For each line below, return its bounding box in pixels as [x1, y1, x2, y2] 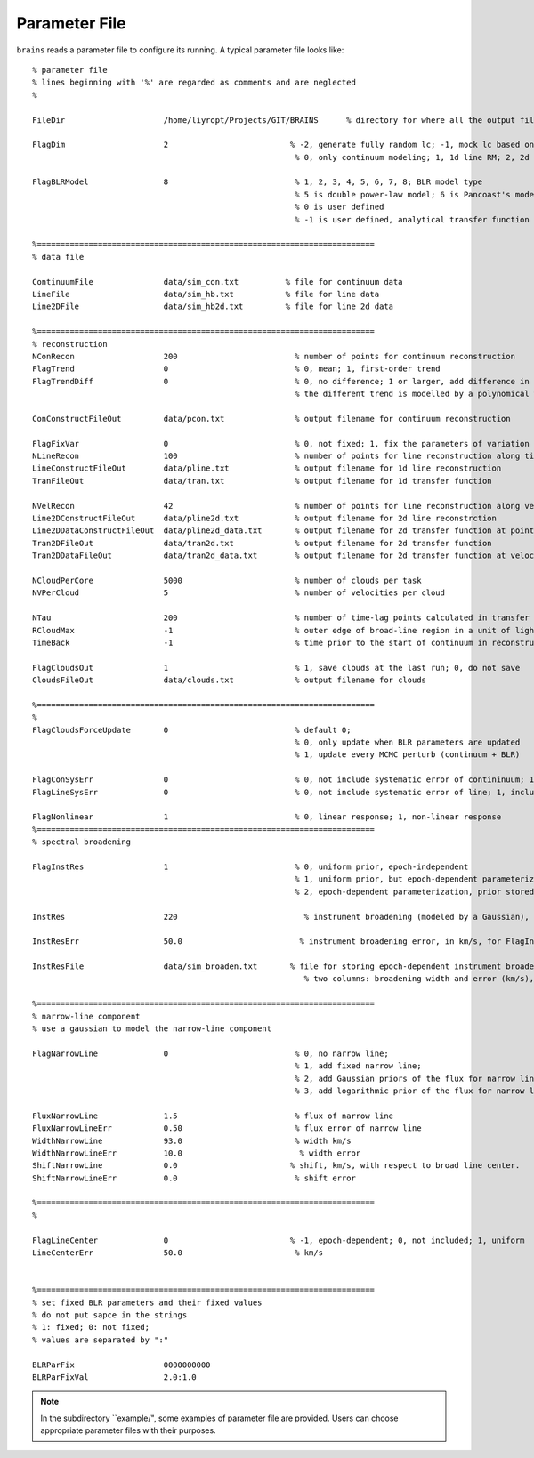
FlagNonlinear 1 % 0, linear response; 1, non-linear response [32, 812, 502, 822]
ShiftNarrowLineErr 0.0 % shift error [32, 1172, 356, 1183]
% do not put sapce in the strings [32, 1310, 188, 1320]
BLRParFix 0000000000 [32, 1359, 211, 1370]
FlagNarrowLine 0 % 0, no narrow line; [32, 1048, 389, 1059]
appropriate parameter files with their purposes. [40, 1425, 217, 1436]
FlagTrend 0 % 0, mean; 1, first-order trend [32, 364, 441, 374]
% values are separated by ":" [32, 1334, 169, 1345]
